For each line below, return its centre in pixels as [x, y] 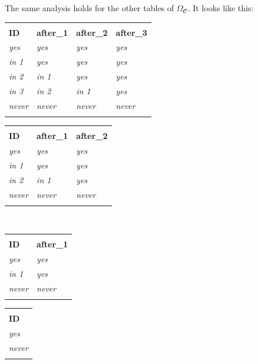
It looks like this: [223, 8]
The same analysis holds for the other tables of [90, 8]
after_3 [131, 32]
